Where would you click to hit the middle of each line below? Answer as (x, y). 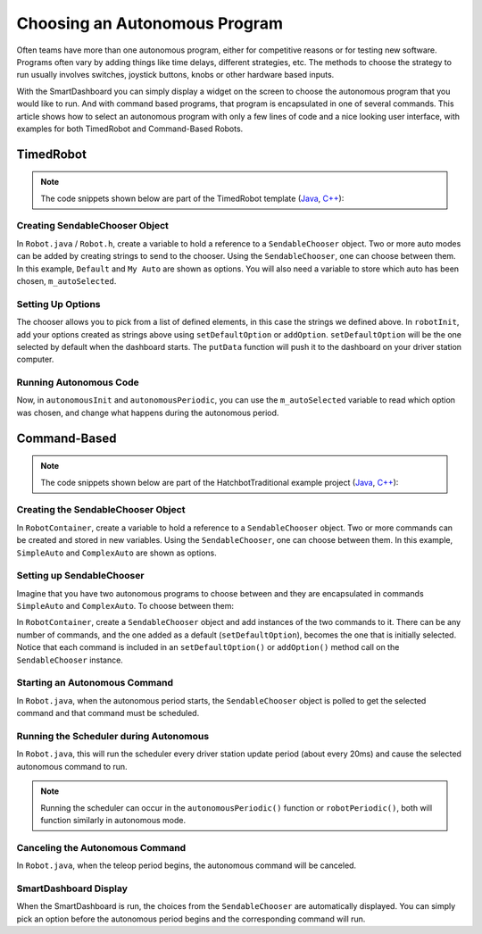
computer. (35, 359)
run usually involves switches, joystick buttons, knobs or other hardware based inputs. (175, 75)
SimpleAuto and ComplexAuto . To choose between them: (125, 606)
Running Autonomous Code (78, 382)
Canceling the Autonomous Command (101, 847)
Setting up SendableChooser (80, 576)
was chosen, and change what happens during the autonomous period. (148, 413)
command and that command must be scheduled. (108, 713)
